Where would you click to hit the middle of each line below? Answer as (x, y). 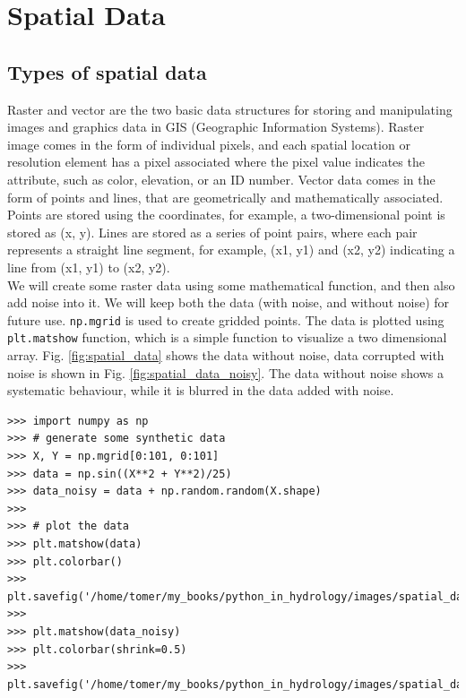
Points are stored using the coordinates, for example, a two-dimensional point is (226, 215)
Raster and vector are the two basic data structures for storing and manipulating (230, 109)
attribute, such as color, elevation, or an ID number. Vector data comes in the (221, 179)
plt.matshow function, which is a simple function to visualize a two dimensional (227, 337)
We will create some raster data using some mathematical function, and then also (231, 284)
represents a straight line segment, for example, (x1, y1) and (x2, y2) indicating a (231, 250)
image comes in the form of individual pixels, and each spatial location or (209, 144)
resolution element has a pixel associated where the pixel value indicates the (216, 162)
